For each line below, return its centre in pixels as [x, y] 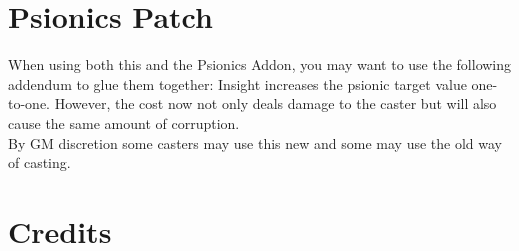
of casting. [39, 162]
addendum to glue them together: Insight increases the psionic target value [237, 83]
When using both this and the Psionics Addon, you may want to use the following [260, 64]
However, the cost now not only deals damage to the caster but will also [275, 103]
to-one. [29, 103]
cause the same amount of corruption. [124, 122]
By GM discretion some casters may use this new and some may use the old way [255, 142]
